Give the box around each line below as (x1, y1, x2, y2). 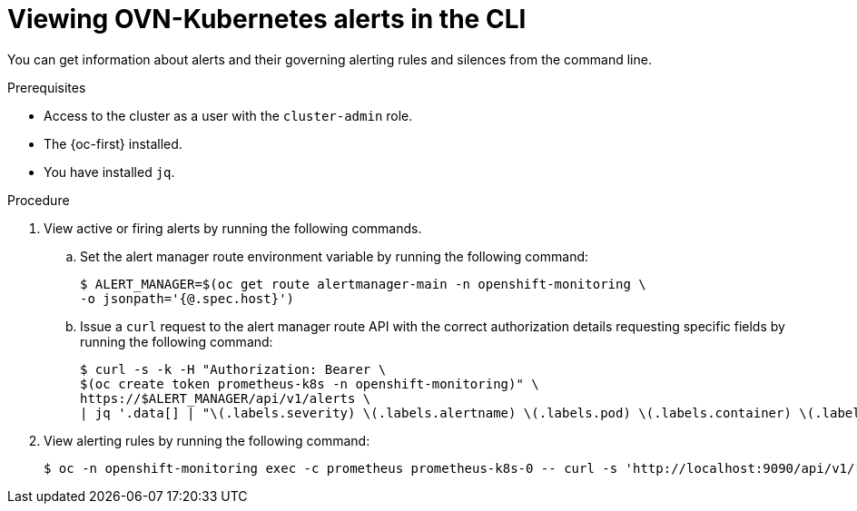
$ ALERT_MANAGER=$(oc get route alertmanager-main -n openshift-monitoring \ (80, 276, 646, 291)
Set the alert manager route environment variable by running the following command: (80, 248, 589, 264)
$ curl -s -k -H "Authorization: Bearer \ (80, 361, 387, 377)
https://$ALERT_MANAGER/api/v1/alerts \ (80, 390, 371, 406)
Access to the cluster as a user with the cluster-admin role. (44, 107, 413, 123)
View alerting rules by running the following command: (44, 432, 370, 448)
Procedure (7, 192, 70, 208)
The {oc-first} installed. (44, 135, 182, 152)
